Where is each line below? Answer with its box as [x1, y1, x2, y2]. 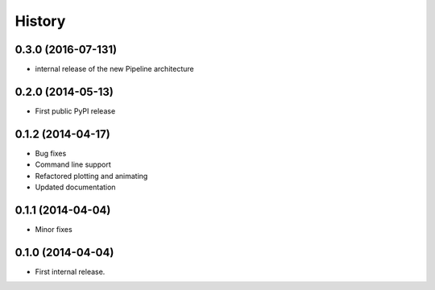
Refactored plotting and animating [35, 171, 148, 180]
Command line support [35, 159, 112, 169]
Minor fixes [35, 224, 72, 234]
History [14, 12, 66, 30]
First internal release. [35, 267, 106, 276]
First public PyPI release [35, 106, 116, 116]
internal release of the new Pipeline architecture [35, 64, 194, 74]
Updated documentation [35, 182, 116, 193]
